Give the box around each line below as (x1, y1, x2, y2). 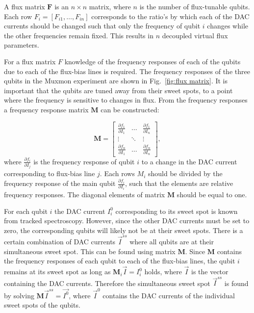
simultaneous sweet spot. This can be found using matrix (4, 246, 176, 256)
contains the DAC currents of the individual (102, 290, 235, 300)
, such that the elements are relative (125, 178, 233, 188)
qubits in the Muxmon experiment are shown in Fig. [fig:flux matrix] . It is (4, 76, 228, 86)
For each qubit (4, 206, 48, 216)
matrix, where (89, 1, 131, 11)
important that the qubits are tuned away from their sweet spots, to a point (4, 85, 233, 95)
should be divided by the (148, 168, 223, 179)
